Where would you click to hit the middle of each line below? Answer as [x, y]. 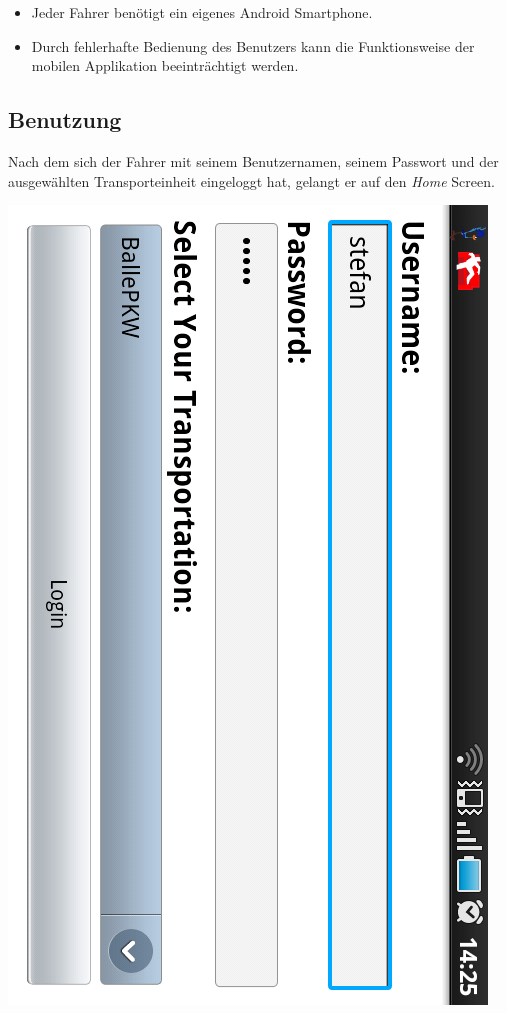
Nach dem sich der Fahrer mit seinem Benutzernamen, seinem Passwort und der [253, 160]
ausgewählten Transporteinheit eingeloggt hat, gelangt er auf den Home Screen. [251, 180]
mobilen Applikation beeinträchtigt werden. [165, 65]
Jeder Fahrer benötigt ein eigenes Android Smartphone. [202, 12]
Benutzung [65, 119]
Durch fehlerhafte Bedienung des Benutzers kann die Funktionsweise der [253, 45]
